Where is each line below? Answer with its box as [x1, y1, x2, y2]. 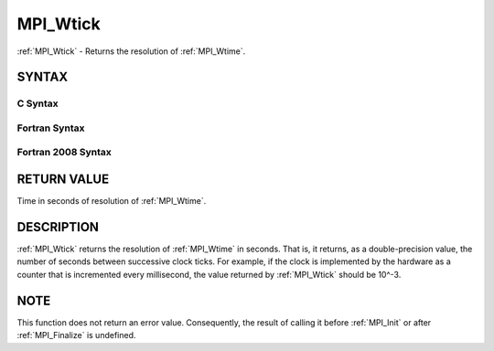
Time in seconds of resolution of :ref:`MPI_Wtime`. [16, 196, 207, 207]
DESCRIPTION [16, 219, 100, 235]
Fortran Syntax [16, 122, 85, 134]
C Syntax [16, 97, 59, 110]
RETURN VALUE [16, 172, 110, 187]
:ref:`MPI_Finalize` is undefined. [16, 330, 136, 341]
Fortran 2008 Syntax [16, 146, 112, 159]
